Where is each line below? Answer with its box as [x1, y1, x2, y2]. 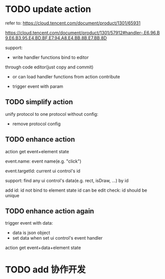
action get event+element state [5, 148, 69, 154]
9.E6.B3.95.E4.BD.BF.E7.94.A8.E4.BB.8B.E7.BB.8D [5, 35, 107, 41]
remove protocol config [12, 121, 61, 127]
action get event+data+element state [5, 245, 81, 251]
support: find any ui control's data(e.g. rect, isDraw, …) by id [5, 177, 129, 183]
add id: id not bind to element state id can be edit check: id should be [5, 187, 148, 193]
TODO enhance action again [5, 207, 94, 215]
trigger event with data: [5, 220, 53, 226]
